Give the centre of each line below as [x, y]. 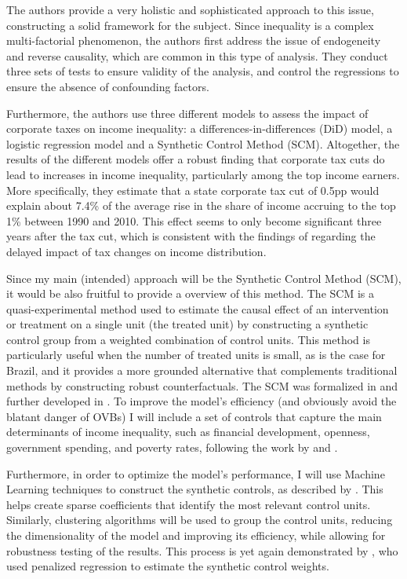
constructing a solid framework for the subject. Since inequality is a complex [190, 25]
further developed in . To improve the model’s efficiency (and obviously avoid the [202, 401]
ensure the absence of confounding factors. [108, 86]
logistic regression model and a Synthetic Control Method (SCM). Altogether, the [203, 143]
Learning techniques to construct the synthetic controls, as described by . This [195, 489]
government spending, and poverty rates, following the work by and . [172, 447]
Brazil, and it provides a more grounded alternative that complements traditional [202, 370]
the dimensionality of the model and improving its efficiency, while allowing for [196, 535]
